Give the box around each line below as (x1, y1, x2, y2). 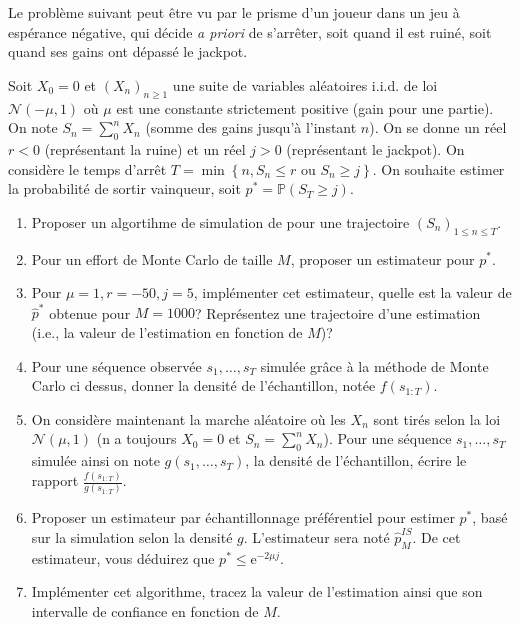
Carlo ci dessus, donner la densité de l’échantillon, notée (31, 375, 376, 396)
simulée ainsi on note (31, 450, 160, 471)
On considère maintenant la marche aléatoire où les (31, 408, 346, 429)
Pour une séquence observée (31, 355, 202, 376)
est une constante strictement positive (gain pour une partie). (116, 97, 494, 118)
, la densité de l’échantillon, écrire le (245, 450, 467, 471)
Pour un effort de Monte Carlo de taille (31, 248, 273, 269)
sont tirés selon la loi (373, 408, 501, 429)
